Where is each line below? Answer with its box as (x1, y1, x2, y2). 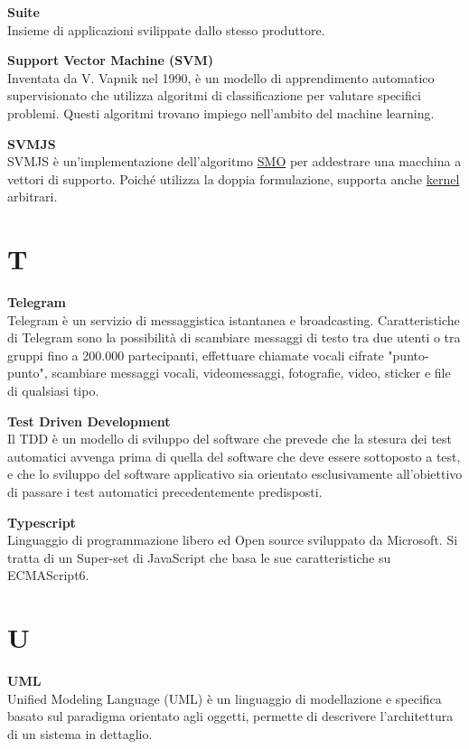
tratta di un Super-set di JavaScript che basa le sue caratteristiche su (7, 548, 391, 566)
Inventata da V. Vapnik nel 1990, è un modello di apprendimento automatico (7, 68, 435, 87)
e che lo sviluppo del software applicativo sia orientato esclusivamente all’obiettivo (7, 464, 463, 483)
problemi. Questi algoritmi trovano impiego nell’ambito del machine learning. (7, 103, 435, 122)
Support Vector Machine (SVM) (7, 51, 214, 70)
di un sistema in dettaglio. (7, 724, 153, 743)
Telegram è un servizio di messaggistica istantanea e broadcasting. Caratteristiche (7, 310, 460, 329)
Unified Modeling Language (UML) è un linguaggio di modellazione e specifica (7, 688, 442, 707)
